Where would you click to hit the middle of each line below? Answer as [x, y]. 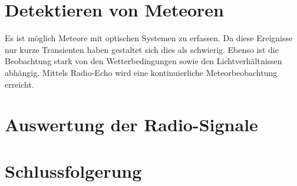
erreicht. [19, 84]
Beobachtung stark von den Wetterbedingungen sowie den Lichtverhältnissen [143, 61]
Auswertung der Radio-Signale [131, 124]
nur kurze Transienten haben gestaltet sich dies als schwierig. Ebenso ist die [142, 49]
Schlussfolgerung [73, 170]
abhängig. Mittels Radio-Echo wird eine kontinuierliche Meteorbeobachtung [141, 72]
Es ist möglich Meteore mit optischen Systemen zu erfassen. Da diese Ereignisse [149, 38]
